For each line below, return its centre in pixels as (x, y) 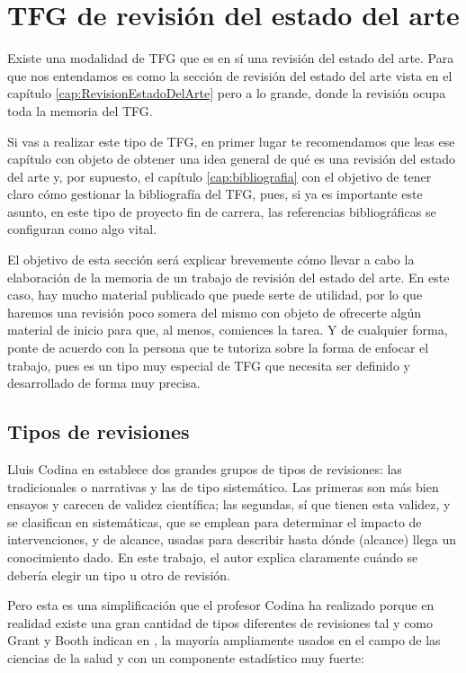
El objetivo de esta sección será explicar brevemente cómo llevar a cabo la (211, 260)
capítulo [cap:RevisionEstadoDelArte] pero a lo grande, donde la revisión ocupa (227, 93)
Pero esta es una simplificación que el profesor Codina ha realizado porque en (221, 605)
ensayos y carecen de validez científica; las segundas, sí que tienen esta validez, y (229, 504)
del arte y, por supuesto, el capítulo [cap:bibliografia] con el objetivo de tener (220, 176)
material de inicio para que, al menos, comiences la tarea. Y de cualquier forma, (228, 330)
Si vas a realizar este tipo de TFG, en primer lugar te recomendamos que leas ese (231, 141)
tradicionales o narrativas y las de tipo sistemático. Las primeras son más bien (223, 486)
